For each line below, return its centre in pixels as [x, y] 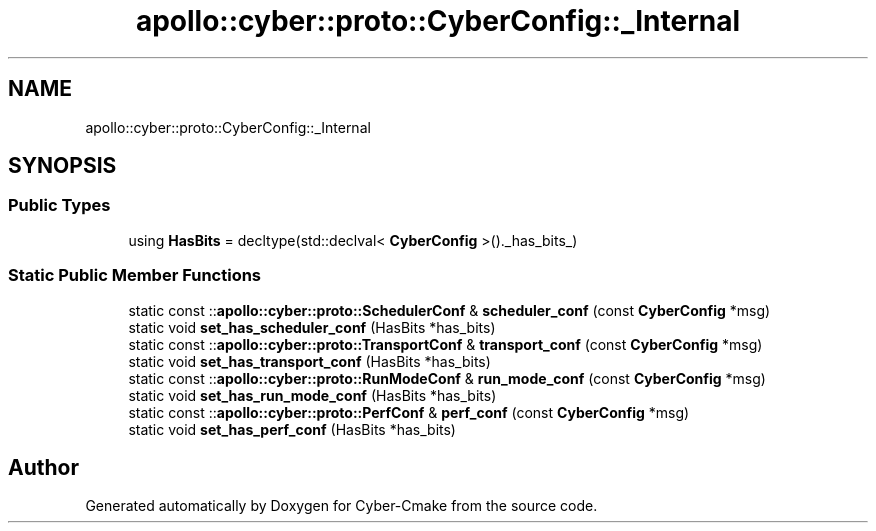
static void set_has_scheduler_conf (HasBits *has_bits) [312, 327]
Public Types [59, 205]
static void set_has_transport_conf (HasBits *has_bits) [309, 361]
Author [43, 467]
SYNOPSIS [62, 166]
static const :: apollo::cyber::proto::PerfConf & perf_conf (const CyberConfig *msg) [409, 412]
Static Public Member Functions [135, 275]
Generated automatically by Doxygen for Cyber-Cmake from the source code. [341, 506]
